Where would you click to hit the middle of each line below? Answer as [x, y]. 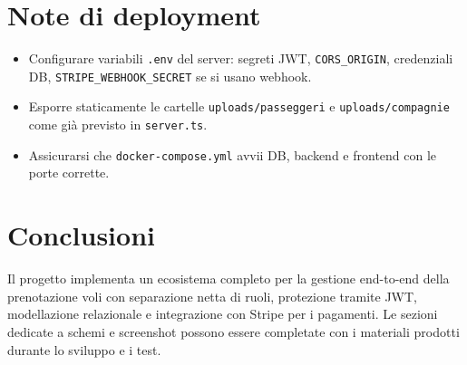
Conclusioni [81, 235]
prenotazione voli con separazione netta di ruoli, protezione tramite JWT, [212, 296]
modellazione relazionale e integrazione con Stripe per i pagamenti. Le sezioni [223, 314]
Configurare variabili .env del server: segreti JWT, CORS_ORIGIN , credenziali [241, 58]
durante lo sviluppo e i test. [84, 349]
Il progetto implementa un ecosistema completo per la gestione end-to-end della [229, 279]
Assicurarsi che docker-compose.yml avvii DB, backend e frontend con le [233, 154]
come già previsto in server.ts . [118, 125]
